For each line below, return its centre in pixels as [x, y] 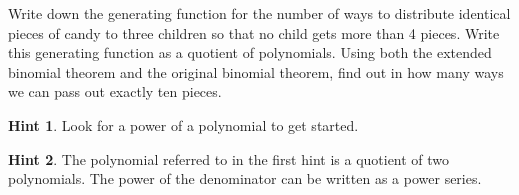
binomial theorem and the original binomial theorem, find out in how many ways [256, 71]
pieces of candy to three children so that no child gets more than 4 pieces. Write [254, 32]
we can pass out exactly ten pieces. [115, 91]
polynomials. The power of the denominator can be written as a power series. [245, 178]
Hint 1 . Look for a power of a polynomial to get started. [183, 124]
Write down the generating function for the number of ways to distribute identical [259, 13]
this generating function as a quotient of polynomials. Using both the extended [250, 52]
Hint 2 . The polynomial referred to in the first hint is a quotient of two [229, 158]
